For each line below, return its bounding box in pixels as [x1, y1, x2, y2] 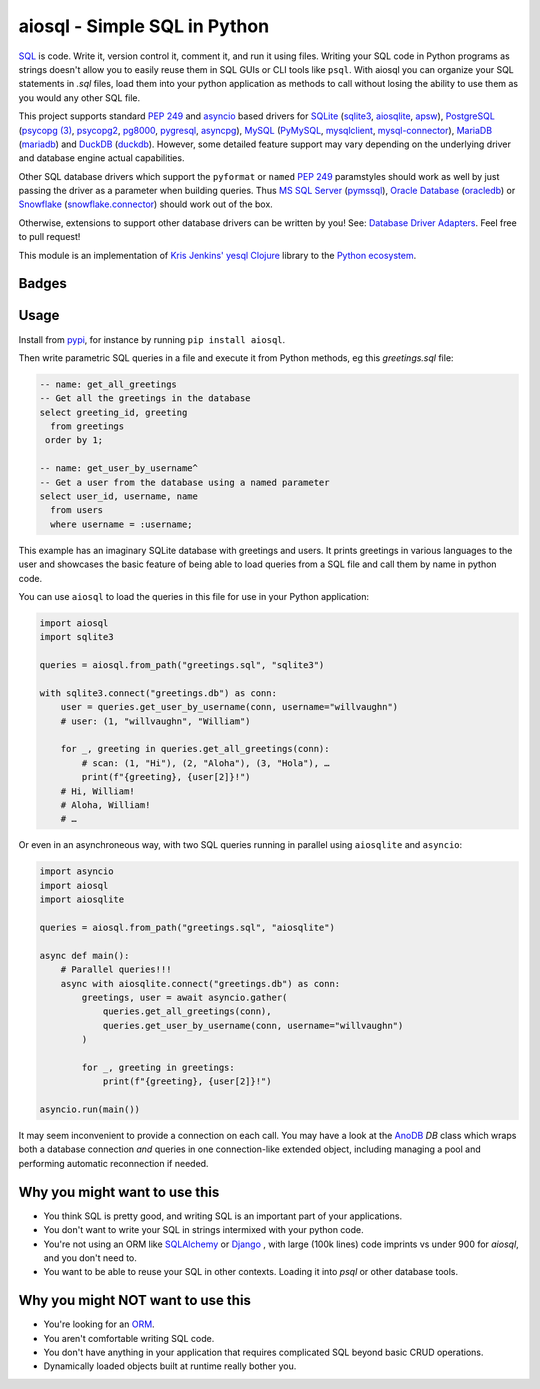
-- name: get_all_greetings [39, 378, 177, 390]
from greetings [50, 421, 125, 432]
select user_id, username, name [39, 491, 199, 502]
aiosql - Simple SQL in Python [18, 15, 270, 37]
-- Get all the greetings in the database [39, 393, 251, 404]
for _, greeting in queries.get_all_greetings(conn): [60, 743, 330, 755]
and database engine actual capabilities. [18, 152, 185, 164]
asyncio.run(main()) [39, 1104, 140, 1115]
